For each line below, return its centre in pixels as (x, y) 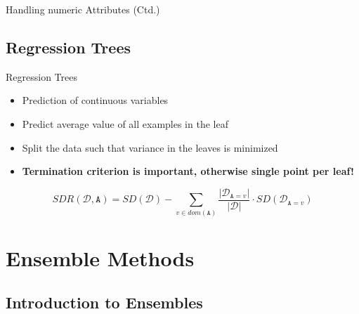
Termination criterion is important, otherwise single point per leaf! (188, 171)
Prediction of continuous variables (95, 100)
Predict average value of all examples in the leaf (125, 123)
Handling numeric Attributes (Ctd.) (83, 9)
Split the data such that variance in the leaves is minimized (150, 147)
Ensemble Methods (100, 257)
